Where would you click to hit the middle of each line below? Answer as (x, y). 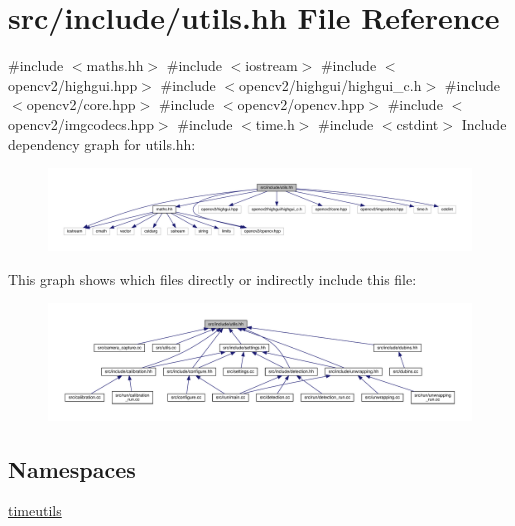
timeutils (35, 510)
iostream (271, 65)
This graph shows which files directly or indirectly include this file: (212, 278)
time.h (275, 123)
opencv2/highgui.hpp (73, 84)
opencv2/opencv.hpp (301, 104)
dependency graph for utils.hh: (102, 143)
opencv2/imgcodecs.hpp (81, 123)
